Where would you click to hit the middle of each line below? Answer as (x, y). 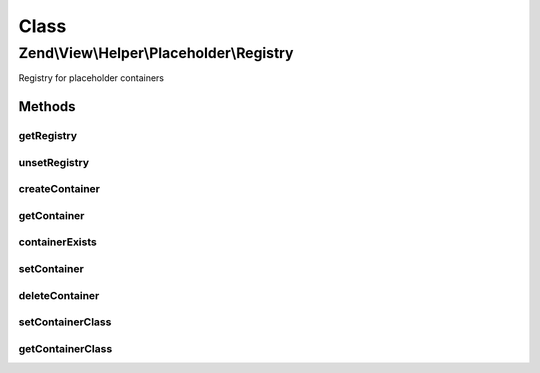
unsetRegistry (54, 162)
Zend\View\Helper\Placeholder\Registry (156, 53)
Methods (47, 106)
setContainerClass (65, 322)
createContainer (59, 189)
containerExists (57, 242)
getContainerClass (65, 348)
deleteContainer (59, 295)
